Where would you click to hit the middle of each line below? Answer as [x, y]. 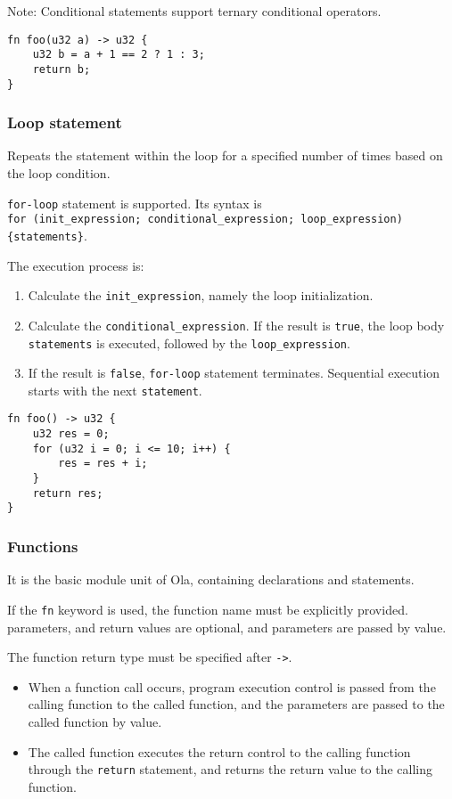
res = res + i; [103, 464]
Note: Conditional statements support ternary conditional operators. [194, 11]
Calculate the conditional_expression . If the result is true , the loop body [236, 325]
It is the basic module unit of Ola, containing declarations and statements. [211, 579]
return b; [62, 69]
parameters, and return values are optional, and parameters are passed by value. [227, 627]
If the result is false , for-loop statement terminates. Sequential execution [234, 373]
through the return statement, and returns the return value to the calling [230, 769]
